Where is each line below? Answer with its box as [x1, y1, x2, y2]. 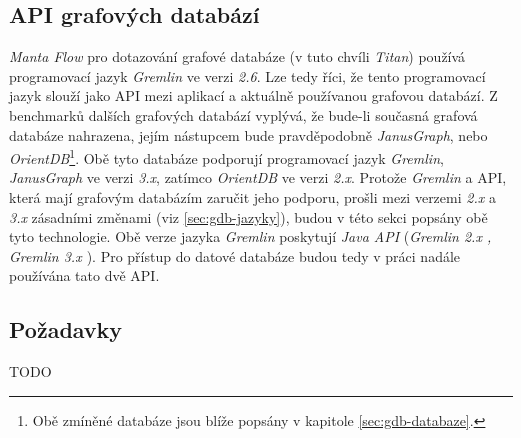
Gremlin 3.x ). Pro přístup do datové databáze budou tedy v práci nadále [9, 245, 461, 266]
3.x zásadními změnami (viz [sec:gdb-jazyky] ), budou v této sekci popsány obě [9, 206, 488, 227]
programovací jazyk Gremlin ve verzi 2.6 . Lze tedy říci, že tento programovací [9, 65, 486, 86]
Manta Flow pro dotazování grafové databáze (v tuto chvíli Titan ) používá [9, 46, 466, 67]
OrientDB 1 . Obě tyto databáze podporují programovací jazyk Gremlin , [9, 145, 444, 168]
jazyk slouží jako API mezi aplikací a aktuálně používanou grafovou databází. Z [9, 85, 498, 106]
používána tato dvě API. [9, 265, 160, 286]
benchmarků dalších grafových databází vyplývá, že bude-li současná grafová [9, 104, 478, 125]
